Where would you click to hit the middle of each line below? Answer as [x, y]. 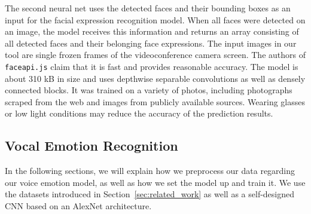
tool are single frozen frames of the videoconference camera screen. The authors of [155, 55]
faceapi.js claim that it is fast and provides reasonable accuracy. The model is [152, 66]
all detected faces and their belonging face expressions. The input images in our [151, 43]
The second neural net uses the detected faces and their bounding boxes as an [148, 8]
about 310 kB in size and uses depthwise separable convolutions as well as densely [155, 78]
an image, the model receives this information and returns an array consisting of [152, 31]
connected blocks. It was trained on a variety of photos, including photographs [149, 90]
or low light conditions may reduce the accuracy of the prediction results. [139, 113]
